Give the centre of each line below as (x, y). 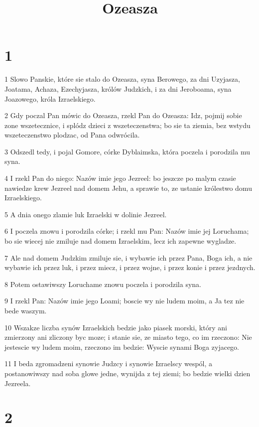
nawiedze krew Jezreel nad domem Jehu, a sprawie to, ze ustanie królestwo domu (128, 188)
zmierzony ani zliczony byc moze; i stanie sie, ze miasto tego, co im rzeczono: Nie (128, 337)
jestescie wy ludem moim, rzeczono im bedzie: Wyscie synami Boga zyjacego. (122, 347)
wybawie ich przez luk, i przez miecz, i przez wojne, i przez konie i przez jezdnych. (130, 267)
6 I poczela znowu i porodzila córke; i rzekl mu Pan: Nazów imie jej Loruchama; (127, 231)
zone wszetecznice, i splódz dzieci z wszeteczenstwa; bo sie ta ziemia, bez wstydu (128, 125)
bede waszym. (26, 310)
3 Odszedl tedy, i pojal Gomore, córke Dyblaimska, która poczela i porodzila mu (127, 151)
